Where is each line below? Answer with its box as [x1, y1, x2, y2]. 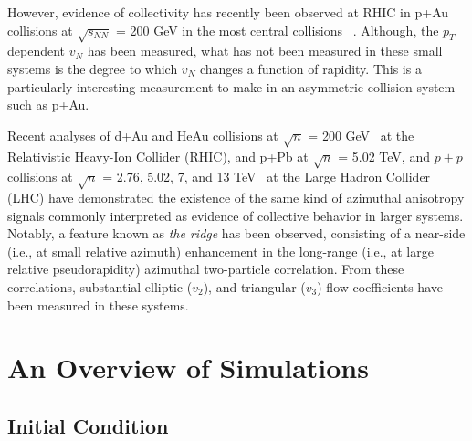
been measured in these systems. [7, 295, 189, 314]
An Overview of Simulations [7, 349, 369, 386]
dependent [7, 41, 66, 60]
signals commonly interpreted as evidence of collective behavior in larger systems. [7, 205, 464, 225]
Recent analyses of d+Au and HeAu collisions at [7, 125, 278, 144]
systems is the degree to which [7, 58, 178, 78]
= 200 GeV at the [308, 125, 414, 144]
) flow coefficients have [317, 278, 443, 296]
